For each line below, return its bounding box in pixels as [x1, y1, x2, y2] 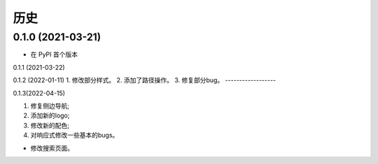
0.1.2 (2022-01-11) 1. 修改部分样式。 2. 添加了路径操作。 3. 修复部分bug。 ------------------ [13, 76, 276, 84]
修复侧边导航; [30, 101, 70, 110]
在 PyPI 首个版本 [30, 50, 78, 59]
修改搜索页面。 [30, 144, 73, 152]
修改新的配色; [30, 121, 70, 129]
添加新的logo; [30, 112, 70, 120]
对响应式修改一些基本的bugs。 [30, 131, 119, 140]
